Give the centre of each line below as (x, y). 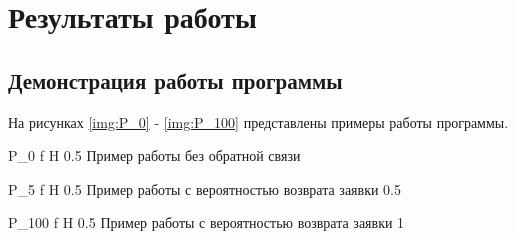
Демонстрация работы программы (175, 79)
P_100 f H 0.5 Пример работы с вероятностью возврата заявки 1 (206, 222)
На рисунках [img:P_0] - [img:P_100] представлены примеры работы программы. (258, 121)
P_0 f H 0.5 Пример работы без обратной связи (154, 155)
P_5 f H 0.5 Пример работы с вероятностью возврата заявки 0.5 (205, 188)
